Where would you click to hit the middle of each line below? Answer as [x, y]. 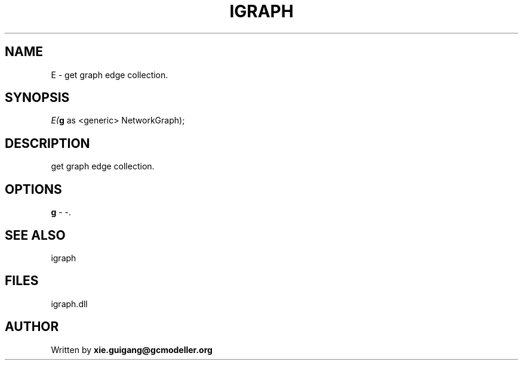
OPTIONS [33, 189]
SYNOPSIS [37, 98]
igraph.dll [69, 304]
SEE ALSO [35, 235]
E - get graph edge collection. [110, 75]
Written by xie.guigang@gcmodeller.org [132, 349]
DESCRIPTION [47, 143]
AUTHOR [32, 327]
